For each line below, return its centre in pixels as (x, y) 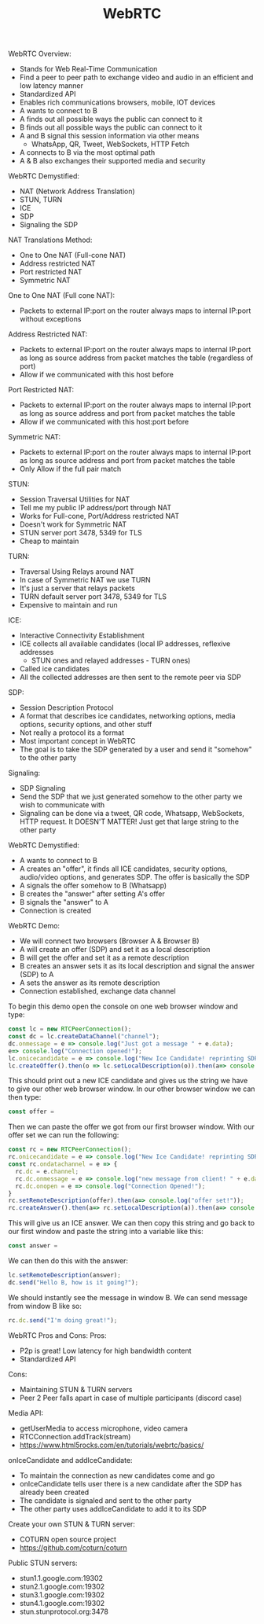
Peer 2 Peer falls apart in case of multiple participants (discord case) (130, 1398)
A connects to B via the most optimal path (87, 152)
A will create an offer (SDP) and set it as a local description (115, 950)
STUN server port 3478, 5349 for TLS (81, 533)
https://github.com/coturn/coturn (73, 1547)
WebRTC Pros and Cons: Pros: (58, 1335)
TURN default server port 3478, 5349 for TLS (93, 597)
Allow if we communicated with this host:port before (104, 422)
